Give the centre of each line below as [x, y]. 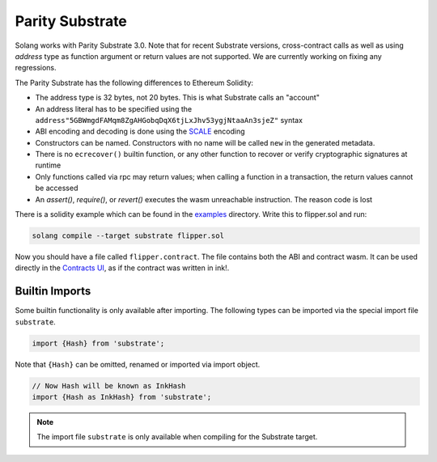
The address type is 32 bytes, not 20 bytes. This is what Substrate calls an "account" [177, 98]
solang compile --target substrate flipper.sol [128, 236]
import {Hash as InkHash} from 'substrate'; [122, 397]
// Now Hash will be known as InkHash [109, 386]
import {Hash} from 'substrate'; [98, 343]
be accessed [57, 188]
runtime [48, 165]
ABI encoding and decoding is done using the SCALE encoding [140, 131]
